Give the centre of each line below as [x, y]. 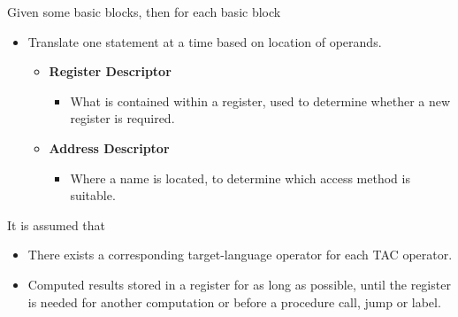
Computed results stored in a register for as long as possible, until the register [239, 284]
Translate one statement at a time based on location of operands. [205, 41]
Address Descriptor [109, 147]
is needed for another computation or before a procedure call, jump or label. [234, 302]
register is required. [122, 118]
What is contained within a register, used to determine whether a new [260, 101]
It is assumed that [57, 224]
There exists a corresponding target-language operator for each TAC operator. [240, 255]
